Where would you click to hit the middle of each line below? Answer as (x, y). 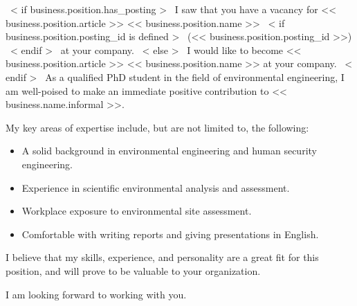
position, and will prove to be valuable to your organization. (133, 270)
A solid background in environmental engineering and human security (169, 151)
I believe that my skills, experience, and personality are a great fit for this (162, 257)
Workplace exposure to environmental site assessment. (137, 211)
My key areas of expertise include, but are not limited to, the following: (157, 127)
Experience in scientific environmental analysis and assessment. (156, 187)
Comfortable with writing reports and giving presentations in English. (170, 234)
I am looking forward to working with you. (96, 294)
